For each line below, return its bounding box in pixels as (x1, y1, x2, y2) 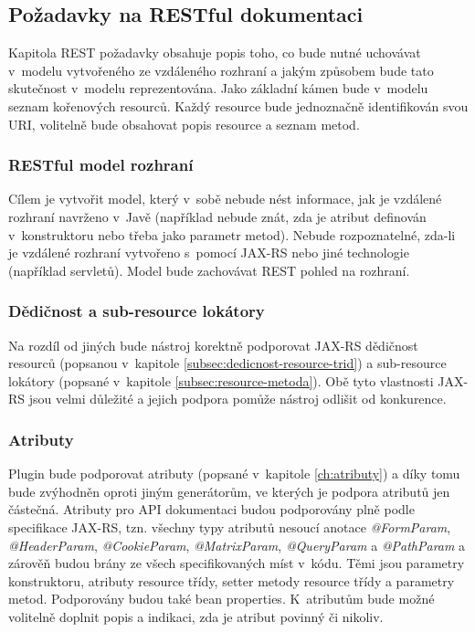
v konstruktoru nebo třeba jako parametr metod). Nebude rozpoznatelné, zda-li (8, 225, 456, 244)
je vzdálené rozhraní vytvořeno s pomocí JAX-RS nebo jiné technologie (8, 243, 409, 262)
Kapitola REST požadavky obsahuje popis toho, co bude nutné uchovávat (8, 43, 421, 62)
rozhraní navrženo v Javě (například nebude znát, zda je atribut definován (8, 206, 427, 226)
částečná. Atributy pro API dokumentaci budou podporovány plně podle (8, 500, 415, 519)
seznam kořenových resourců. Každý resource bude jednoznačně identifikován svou (8, 96, 469, 115)
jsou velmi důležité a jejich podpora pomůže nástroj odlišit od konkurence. (28, 389, 447, 408)
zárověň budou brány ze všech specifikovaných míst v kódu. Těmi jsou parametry (8, 553, 465, 573)
